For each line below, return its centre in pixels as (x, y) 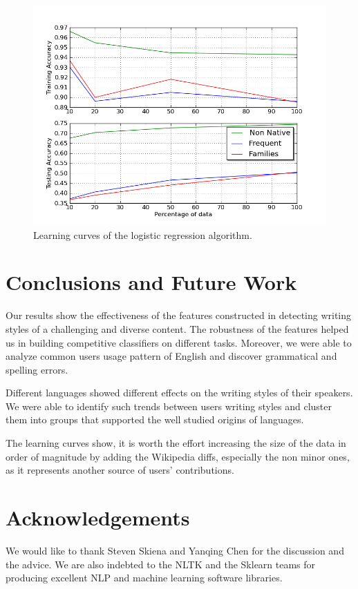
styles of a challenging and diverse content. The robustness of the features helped (177, 328)
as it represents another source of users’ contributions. (120, 470)
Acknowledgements (98, 518)
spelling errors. (37, 369)
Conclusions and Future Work (151, 282)
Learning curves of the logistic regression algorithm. (143, 234)
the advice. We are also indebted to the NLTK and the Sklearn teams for (161, 564)
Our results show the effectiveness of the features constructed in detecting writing (179, 315)
